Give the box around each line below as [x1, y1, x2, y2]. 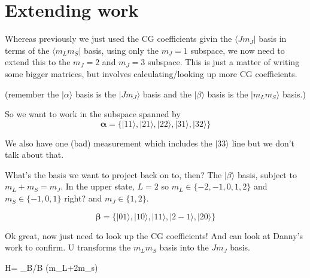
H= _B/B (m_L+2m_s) [5, 261, 98, 273]
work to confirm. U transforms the [5, 241, 131, 253]
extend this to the [5, 56, 71, 68]
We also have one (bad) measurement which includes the [5, 136, 212, 149]
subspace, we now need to [190, 44, 285, 56]
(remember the [5, 87, 59, 100]
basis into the [159, 241, 209, 253]
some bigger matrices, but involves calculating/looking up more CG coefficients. [5, 67, 297, 80]
